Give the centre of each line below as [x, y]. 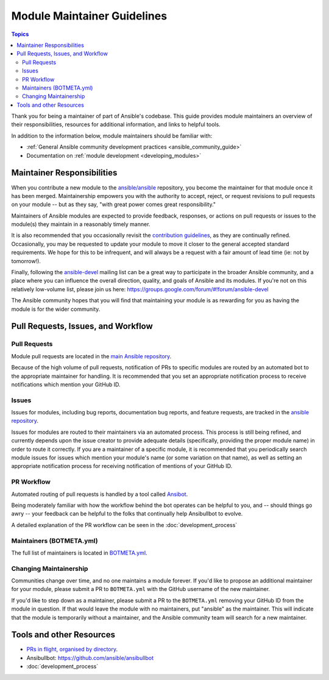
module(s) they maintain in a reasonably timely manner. [81, 224]
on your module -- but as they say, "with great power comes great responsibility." [114, 205]
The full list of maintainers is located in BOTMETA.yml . [79, 553]
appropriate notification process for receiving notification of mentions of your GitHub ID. [122, 466]
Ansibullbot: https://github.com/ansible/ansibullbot [90, 657]
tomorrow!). [26, 261]
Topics [20, 34]
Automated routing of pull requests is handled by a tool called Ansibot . [100, 494]
